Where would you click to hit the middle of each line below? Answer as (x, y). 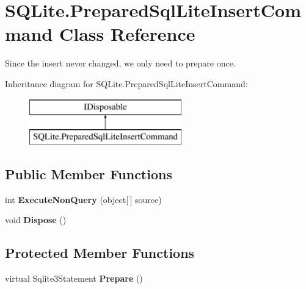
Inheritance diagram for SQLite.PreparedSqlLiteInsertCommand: (126, 83)
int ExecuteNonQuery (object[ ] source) (83, 199)
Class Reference (127, 34)
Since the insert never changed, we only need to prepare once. (120, 63)
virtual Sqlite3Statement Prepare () (74, 278)
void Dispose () (36, 220)
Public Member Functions (89, 174)
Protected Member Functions (100, 253)
